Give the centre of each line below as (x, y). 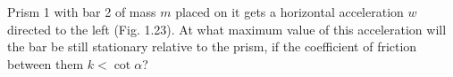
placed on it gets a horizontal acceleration (289, 12)
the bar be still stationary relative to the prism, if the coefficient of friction (212, 46)
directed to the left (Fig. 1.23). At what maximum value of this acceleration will (227, 29)
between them (46, 63)
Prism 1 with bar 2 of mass (82, 12)
